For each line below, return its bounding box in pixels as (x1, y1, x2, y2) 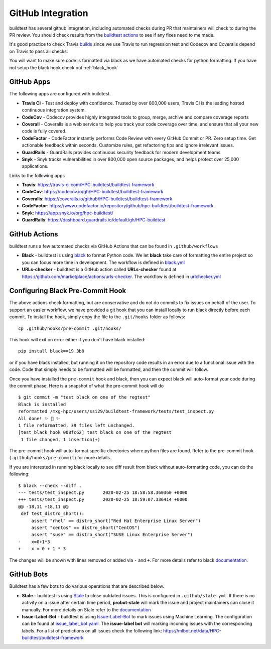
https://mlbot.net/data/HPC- (163, 627, 222, 633)
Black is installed (18, 402, 66, 407)
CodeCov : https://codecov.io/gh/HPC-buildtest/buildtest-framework (22, 189, 164, 195)
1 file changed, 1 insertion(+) (21, 437, 100, 442)
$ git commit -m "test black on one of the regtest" (18, 395, 151, 400)
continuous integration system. (22, 107, 86, 113)
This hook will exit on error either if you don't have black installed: (9, 336, 146, 342)
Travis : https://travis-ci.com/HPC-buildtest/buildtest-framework (22, 182, 155, 188)
